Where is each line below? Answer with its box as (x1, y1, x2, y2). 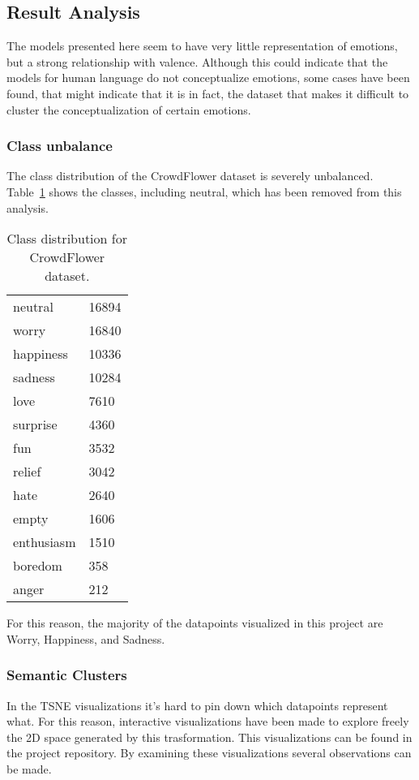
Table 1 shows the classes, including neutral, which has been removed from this (6, 183, 402, 200)
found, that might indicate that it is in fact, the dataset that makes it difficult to (6, 84, 409, 101)
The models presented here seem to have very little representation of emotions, (6, 37, 398, 54)
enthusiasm (13, 532, 76, 552)
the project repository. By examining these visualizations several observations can (6, 744, 412, 761)
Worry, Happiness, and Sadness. (6, 630, 165, 647)
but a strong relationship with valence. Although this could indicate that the (6, 53, 388, 70)
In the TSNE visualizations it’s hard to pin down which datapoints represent (6, 696, 388, 713)
